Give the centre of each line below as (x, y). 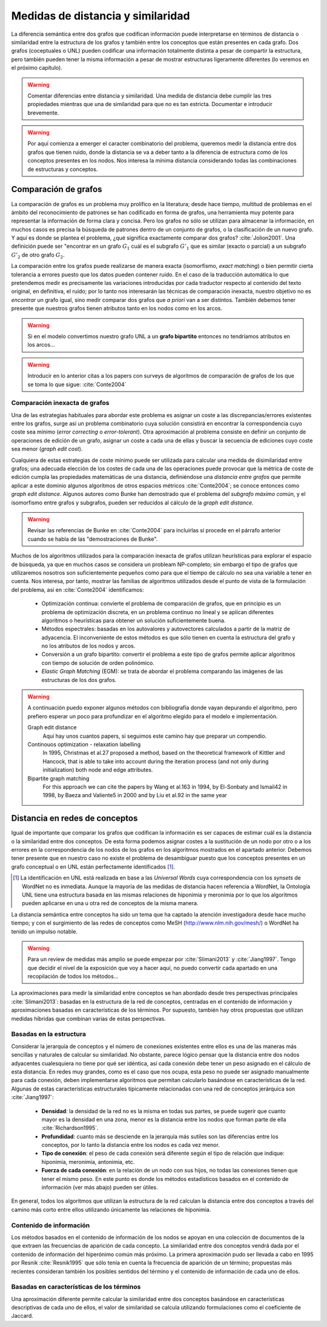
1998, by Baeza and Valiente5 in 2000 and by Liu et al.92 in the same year (135, 795)
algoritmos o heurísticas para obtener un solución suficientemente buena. (134, 620)
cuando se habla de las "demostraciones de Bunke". (93, 539)
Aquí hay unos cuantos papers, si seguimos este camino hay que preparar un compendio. (155, 736)
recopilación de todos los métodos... (73, 977)
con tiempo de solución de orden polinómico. (98, 663)
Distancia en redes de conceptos (74, 818)
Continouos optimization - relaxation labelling (84, 744)
